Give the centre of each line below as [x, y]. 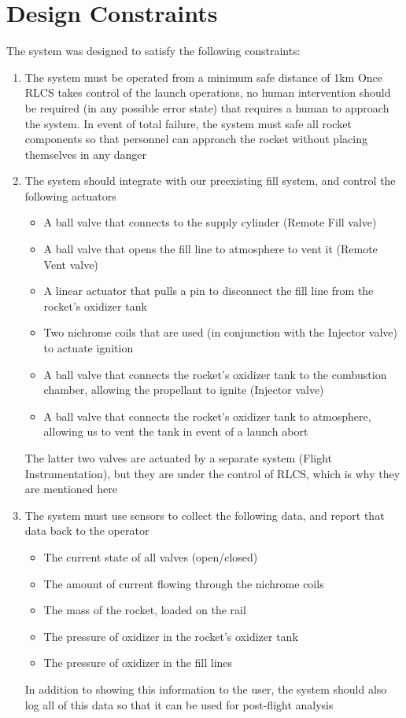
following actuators [70, 195]
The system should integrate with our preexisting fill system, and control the [210, 180]
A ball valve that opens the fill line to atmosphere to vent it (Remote [210, 249]
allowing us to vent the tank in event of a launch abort [176, 431]
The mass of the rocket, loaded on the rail [145, 610]
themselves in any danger [85, 154]
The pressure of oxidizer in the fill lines [138, 663]
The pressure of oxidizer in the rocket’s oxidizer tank [171, 636]
